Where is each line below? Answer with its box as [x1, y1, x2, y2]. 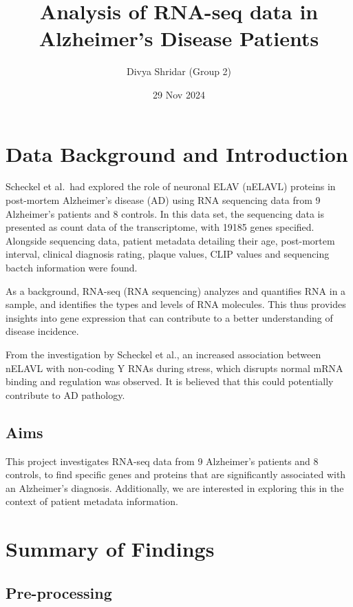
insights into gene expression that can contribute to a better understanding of [6, 310, 333, 325]
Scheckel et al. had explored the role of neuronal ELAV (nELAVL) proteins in [6, 179, 336, 194]
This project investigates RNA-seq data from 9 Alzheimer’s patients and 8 [6, 453, 319, 468]
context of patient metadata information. [6, 494, 178, 508]
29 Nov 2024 [153, 87, 205, 101]
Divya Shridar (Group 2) [126, 64, 232, 79]
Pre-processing [6, 582, 112, 603]
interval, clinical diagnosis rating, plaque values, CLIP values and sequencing [6, 247, 330, 261]
